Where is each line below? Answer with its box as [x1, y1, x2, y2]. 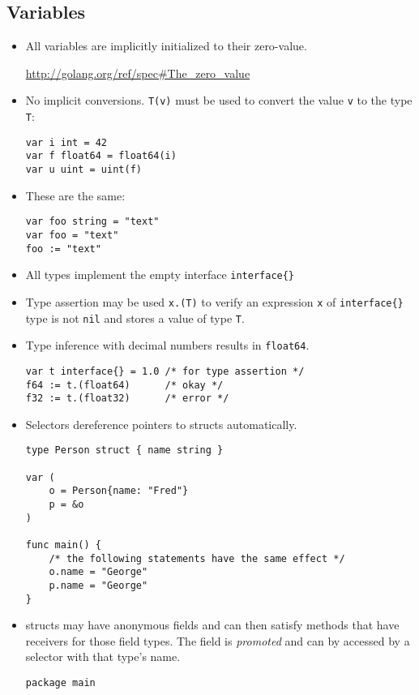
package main [25, 677, 96, 689]
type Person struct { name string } [25, 444, 224, 457]
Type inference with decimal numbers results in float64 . [25, 337, 310, 354]
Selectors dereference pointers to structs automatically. [25, 415, 297, 432]
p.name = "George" [49, 579, 148, 591]
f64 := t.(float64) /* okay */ [25, 379, 224, 391]
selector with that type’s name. [25, 648, 181, 665]
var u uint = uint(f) [25, 164, 142, 176]
